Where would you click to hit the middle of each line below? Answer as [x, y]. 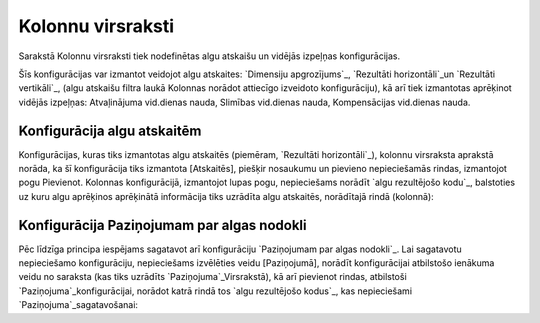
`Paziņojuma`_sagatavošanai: [78, 305]
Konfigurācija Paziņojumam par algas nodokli [162, 225]
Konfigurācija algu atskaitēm [110, 130]
